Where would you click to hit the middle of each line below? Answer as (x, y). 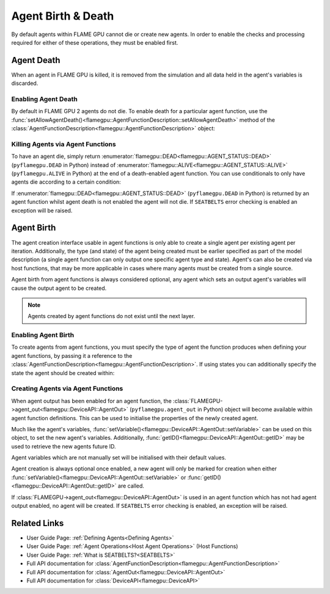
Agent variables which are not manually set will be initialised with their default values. (119, 458)
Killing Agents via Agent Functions (64, 144)
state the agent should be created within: (63, 373)
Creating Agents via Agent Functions (67, 388)
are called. (131, 486)
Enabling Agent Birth (43, 335)
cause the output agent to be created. (59, 288)
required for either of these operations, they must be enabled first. (95, 42)
